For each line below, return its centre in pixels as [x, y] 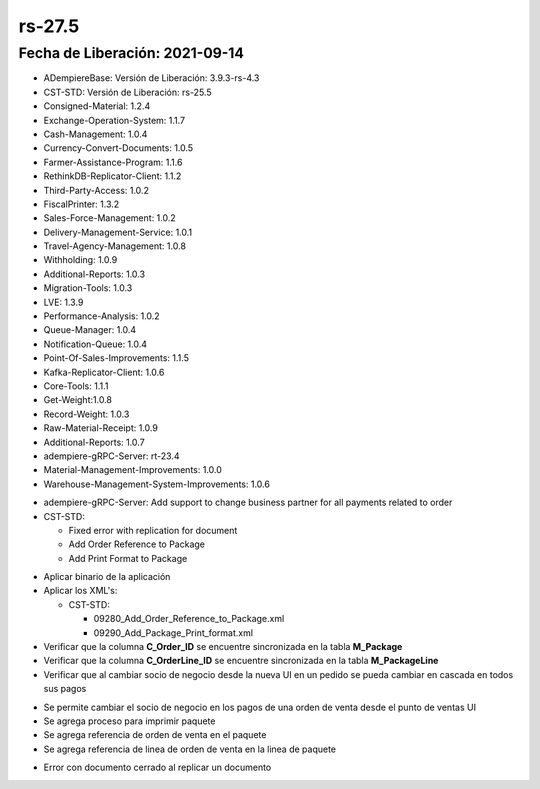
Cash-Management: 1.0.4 [95, 134]
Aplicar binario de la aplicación [107, 577]
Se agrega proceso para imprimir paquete [129, 721]
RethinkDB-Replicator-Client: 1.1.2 [112, 176]
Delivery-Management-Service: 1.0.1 [118, 232]
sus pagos [65, 689]
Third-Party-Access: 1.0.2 [96, 190]
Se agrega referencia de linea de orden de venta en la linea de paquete [190, 749]
